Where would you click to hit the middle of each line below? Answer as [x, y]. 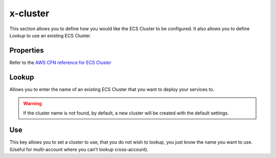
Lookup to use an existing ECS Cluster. [50, 35]
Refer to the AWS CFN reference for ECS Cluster [61, 62]
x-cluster [29, 13]
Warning [32, 104]
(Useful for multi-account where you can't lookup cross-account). [79, 149]
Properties [27, 50]
